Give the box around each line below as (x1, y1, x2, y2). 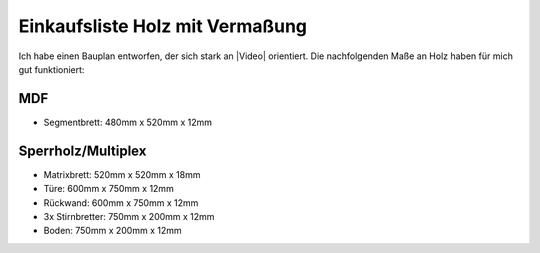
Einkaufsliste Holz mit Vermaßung (18, 15, 308, 37)
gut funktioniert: (18, 63, 85, 75)
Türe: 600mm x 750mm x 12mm (43, 183, 174, 195)
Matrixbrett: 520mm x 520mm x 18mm (43, 168, 201, 180)
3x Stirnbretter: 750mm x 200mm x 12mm (43, 210, 215, 222)
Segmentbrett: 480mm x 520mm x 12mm (43, 116, 212, 128)
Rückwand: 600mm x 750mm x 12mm (43, 196, 199, 209)
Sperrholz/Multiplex (18, 142, 147, 159)
